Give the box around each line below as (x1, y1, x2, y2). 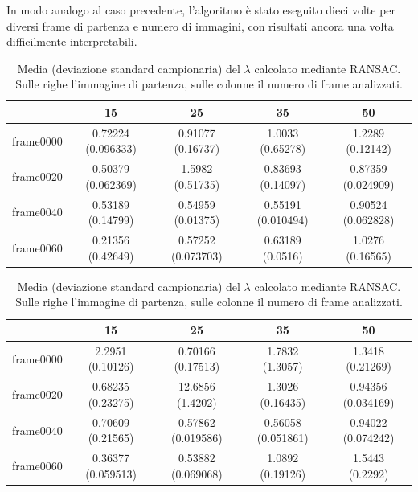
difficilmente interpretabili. (6, 33, 137, 50)
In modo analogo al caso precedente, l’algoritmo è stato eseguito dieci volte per (6, 2, 396, 18)
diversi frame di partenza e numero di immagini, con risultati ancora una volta (6, 17, 394, 34)
